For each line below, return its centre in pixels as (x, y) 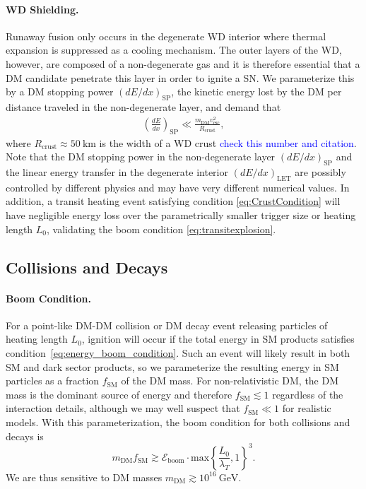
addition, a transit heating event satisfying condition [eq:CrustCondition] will (173, 201)
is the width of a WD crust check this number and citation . (228, 142)
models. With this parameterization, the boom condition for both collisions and (178, 422)
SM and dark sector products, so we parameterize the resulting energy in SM (172, 366)
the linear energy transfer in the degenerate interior (117, 172)
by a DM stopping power (60, 92)
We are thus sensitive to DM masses (84, 477)
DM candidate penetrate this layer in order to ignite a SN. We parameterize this (180, 77)
